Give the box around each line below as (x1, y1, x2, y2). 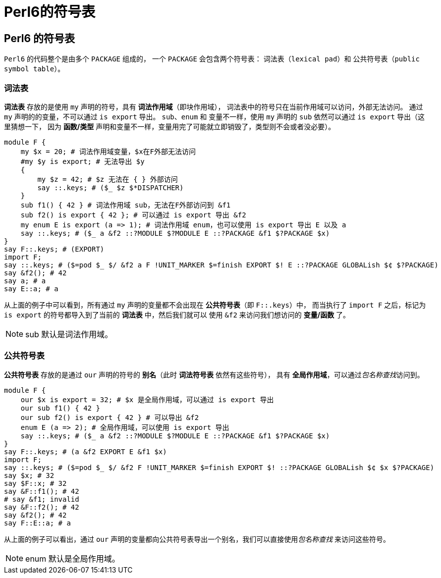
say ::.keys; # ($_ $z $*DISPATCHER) (37, 183, 184, 192)
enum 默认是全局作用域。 (25, 553, 120, 564)
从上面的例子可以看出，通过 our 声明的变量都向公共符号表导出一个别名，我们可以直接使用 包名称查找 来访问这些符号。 (4, 534, 390, 543)
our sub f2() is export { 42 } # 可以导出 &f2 (20, 413, 199, 421)
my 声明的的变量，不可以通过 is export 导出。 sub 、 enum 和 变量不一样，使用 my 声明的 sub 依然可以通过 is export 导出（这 (4, 112, 425, 121)
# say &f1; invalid (4, 495, 79, 503)
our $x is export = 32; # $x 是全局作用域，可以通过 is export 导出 (20, 395, 274, 404)
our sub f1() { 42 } (20, 404, 100, 412)
